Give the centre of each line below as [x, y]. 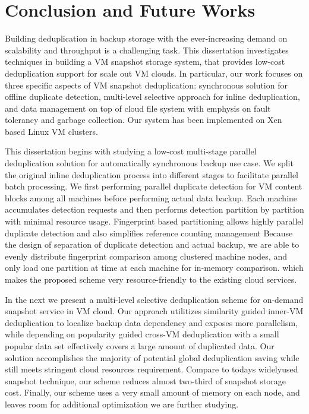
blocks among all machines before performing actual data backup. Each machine [151, 197]
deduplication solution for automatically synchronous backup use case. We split [149, 163]
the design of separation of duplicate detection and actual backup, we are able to [152, 244]
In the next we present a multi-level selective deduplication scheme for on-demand [154, 299]
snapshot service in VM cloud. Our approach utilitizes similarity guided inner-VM [154, 311]
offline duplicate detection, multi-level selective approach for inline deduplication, [152, 97]
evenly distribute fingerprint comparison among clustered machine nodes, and [146, 256]
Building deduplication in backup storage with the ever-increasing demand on [146, 38]
